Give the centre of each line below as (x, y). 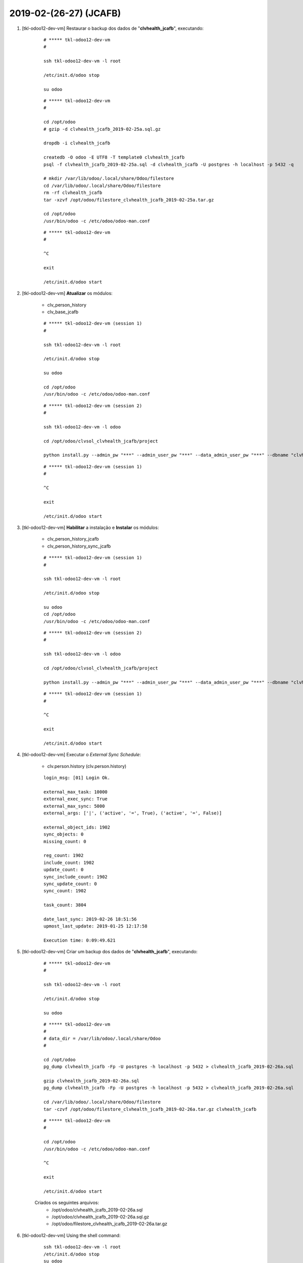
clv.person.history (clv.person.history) (87, 766)
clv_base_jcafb (63, 312)
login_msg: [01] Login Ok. (77, 778)
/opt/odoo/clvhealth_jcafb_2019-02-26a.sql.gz (100, 1217)
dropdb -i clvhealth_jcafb (77, 143)
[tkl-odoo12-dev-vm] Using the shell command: (71, 1235)
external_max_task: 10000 (76, 792)
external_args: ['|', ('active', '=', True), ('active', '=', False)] (133, 813)
